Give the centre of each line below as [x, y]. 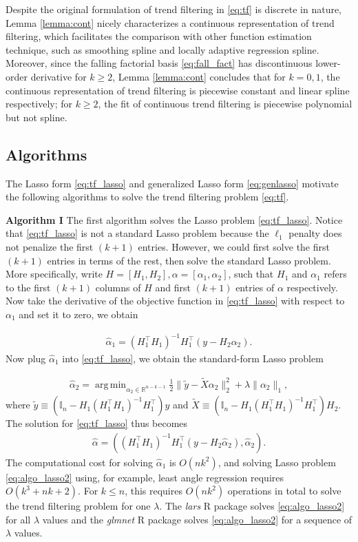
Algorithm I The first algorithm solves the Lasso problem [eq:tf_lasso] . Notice [174, 219]
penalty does [315, 233]
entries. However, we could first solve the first [234, 246]
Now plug [26, 358]
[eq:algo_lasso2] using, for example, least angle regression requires [145, 477]
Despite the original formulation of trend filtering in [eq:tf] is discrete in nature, [174, 9]
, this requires [154, 491]
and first [173, 287]
